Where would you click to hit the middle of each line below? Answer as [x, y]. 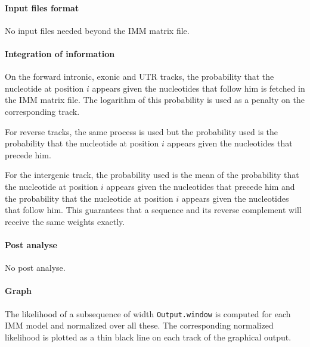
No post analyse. [35, 268]
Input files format [42, 7]
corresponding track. [42, 111]
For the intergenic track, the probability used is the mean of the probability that [152, 175]
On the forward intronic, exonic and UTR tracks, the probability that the [139, 76]
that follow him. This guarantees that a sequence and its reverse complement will [153, 210]
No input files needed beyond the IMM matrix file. [97, 30]
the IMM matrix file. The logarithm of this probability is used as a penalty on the [155, 100]
